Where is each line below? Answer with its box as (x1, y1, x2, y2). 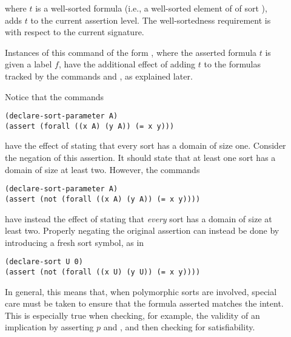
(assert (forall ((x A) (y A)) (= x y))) (5, 121, 175, 131)
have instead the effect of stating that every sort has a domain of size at (5, 212, 272, 225)
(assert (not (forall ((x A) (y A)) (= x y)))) (5, 194, 201, 203)
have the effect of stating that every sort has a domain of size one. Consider (5, 139, 286, 152)
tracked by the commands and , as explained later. (5, 69, 193, 82)
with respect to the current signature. (5, 26, 144, 38)
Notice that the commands (5, 90, 104, 103)
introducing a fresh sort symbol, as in (5, 236, 144, 248)
